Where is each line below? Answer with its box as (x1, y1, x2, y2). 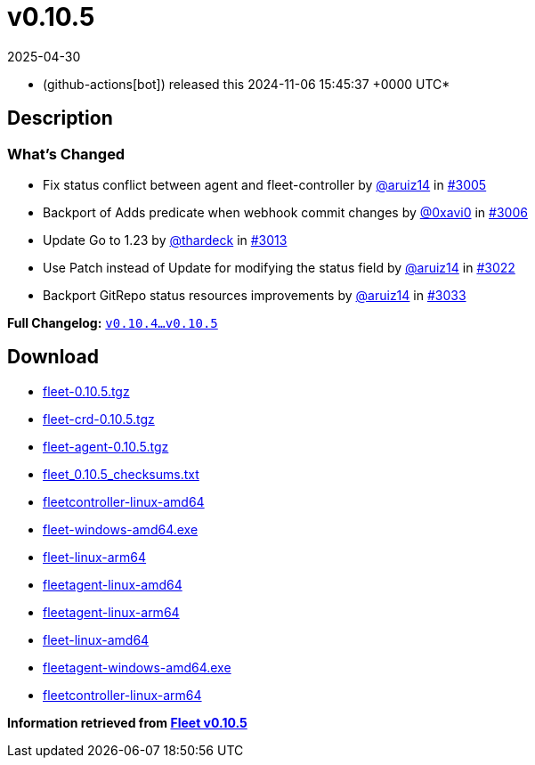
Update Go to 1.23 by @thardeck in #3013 (43, 232, 288, 248)
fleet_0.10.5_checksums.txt (43, 466, 199, 482)
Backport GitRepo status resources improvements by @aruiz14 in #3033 (43, 287, 466, 303)
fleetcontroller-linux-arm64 (43, 687, 202, 703)
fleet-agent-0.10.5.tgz (43, 438, 169, 454)
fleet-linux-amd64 (43, 631, 150, 647)
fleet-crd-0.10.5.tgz (43, 411, 155, 427)
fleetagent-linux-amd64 (43, 576, 182, 592)
